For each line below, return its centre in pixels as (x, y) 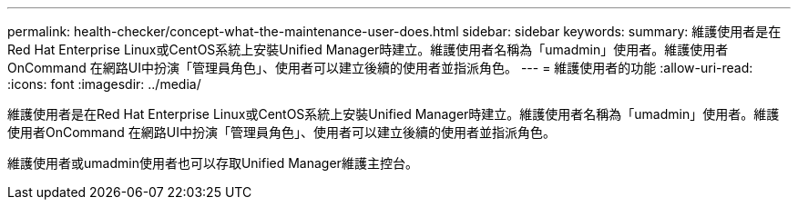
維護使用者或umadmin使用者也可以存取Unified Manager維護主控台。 (213, 163)
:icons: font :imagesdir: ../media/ (104, 84)
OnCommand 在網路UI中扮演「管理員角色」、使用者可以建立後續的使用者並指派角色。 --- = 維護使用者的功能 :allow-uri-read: (380, 68)
